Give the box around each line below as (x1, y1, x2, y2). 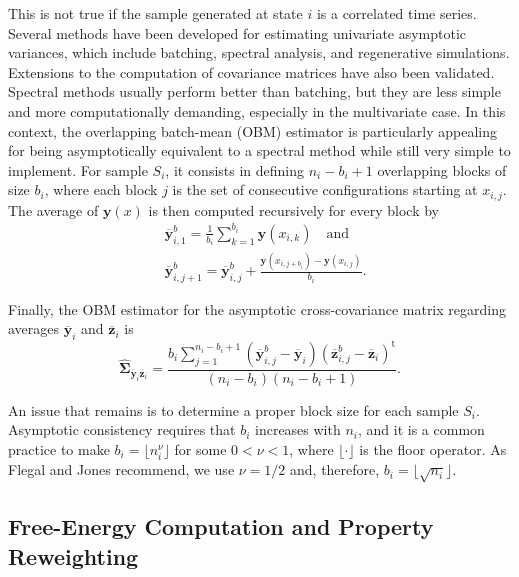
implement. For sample (8, 159, 148, 180)
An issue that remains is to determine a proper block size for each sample (8, 399, 459, 420)
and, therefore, (290, 459, 380, 480)
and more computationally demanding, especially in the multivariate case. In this (8, 100, 506, 121)
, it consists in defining (165, 159, 305, 180)
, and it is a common (357, 419, 485, 440)
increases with (255, 419, 341, 440)
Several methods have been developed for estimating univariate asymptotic (8, 22, 467, 43)
